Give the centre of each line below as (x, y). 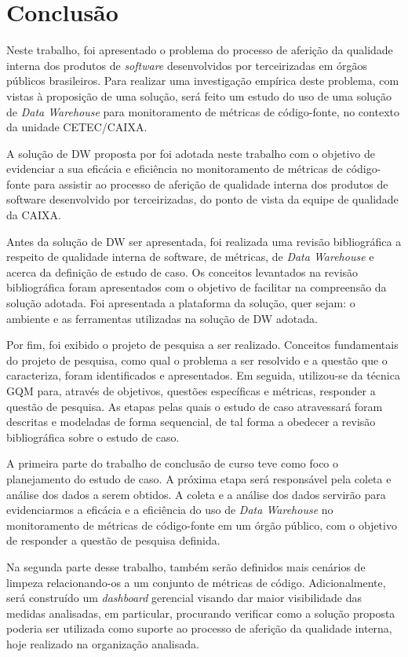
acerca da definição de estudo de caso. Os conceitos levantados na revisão (182, 272)
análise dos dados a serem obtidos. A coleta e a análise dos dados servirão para (196, 494)
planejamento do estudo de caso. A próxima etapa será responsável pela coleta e (199, 478)
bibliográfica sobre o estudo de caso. (93, 437)
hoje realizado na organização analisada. (103, 643)
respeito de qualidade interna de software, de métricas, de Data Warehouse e (190, 257)
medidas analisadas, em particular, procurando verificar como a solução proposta (201, 613)
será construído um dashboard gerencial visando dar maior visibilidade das (184, 598)
